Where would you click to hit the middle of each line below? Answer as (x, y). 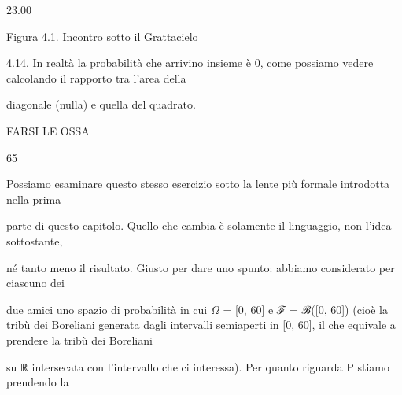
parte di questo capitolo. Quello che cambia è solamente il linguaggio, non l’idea (199, 225)
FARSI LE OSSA (48, 130)
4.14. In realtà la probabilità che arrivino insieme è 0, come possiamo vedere (190, 63)
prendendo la (38, 382)
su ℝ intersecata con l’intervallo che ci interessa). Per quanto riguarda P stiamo (198, 366)
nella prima (34, 199)
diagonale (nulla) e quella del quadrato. (101, 104)
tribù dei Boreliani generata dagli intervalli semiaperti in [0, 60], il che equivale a (201, 325)
